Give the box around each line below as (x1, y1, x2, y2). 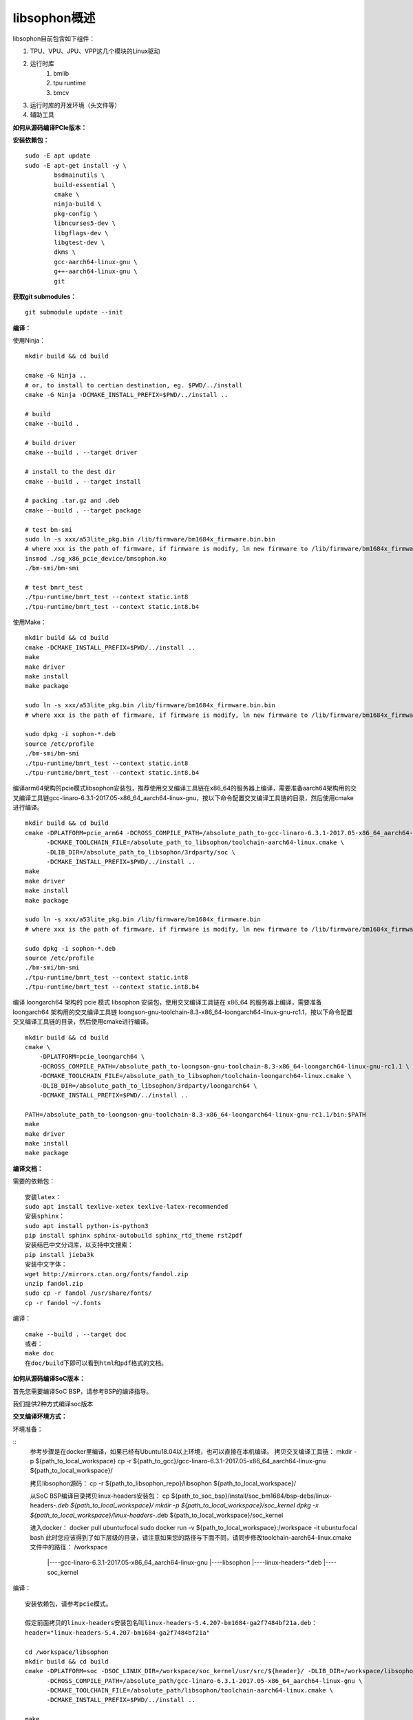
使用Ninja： (12, 336, 46, 345)
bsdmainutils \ (54, 171, 105, 179)
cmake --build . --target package (25, 506, 141, 514)
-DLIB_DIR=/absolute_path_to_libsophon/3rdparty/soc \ (46, 848, 235, 856)
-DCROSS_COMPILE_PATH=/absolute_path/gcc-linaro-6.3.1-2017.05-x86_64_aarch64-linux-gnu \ (46, 1677, 363, 1685)
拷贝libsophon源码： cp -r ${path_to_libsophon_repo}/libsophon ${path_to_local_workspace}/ (30, 1479, 297, 1487)
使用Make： (12, 618, 47, 626)
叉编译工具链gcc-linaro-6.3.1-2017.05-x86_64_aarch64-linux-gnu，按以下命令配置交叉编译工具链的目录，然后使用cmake (12, 793, 354, 802)
